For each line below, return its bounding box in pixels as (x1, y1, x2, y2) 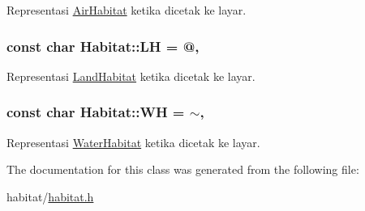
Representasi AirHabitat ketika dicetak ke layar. (6, 2, 247, 18)
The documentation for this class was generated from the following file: (6, 161, 359, 178)
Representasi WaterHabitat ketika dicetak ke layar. (6, 133, 260, 150)
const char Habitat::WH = (6, 102, 185, 122)
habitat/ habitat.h (6, 188, 94, 205)
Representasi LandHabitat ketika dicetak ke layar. (6, 67, 255, 84)
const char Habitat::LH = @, (6, 36, 200, 56)
